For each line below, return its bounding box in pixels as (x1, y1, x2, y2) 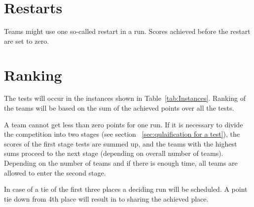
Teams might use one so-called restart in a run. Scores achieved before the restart (4, 26, 251, 36)
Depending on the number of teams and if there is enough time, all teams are (4, 158, 238, 168)
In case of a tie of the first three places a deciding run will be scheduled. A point (4, 184, 248, 194)
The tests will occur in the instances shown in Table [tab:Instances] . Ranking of (4, 93, 246, 103)
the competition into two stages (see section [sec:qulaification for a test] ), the (4, 129, 240, 139)
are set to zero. (4, 35, 49, 46)
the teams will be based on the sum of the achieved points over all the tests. (4, 103, 234, 113)
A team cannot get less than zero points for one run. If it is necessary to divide (4, 119, 243, 129)
